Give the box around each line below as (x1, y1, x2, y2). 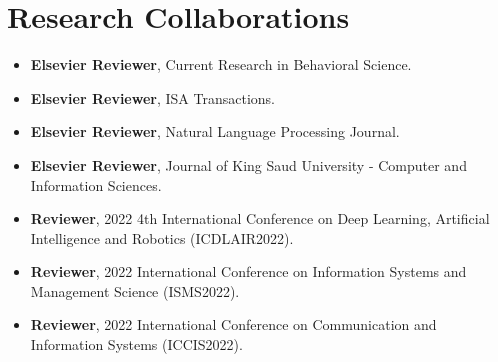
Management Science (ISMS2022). (30, 280, 240, 301)
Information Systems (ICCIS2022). (30, 334, 243, 355)
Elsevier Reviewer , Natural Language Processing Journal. (30, 121, 400, 142)
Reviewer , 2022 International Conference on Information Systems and (30, 261, 467, 282)
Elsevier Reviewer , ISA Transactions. (30, 87, 275, 108)
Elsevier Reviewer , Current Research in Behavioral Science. (30, 54, 412, 75)
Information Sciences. (30, 174, 162, 195)
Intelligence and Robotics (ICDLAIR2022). (30, 227, 294, 248)
